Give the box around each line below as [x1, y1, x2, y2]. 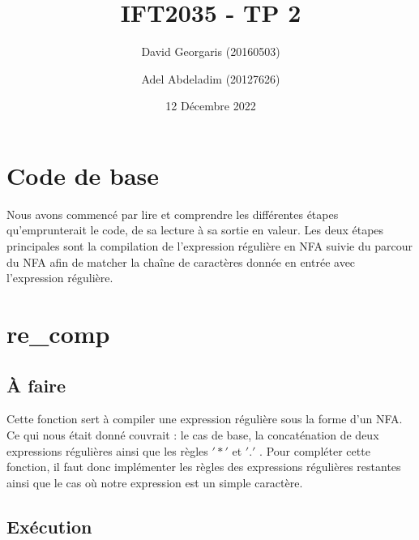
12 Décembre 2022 [165, 97, 256, 114]
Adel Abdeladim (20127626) [141, 70, 280, 87]
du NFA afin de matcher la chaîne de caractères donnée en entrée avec [6, 253, 356, 270]
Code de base [6, 158, 160, 191]
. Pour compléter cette [259, 442, 370, 459]
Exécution [6, 513, 92, 538]
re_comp [6, 317, 110, 349]
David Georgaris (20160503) [141, 43, 280, 60]
